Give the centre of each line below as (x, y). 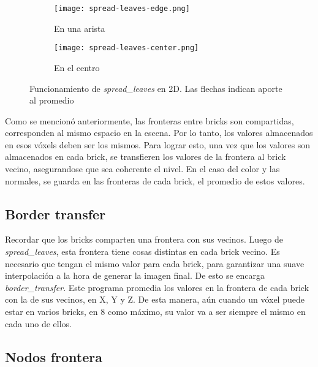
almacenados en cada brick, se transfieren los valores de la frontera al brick (146, 157)
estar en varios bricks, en (51, 312)
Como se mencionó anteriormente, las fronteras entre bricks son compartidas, (150, 120)
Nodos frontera (54, 356)
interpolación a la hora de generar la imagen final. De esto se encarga (135, 275)
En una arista (80, 28)
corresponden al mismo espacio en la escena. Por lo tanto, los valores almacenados (159, 133)
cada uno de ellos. (38, 323)
